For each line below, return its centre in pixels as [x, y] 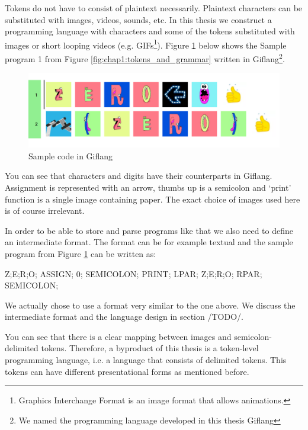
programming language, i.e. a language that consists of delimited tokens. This [146, 360]
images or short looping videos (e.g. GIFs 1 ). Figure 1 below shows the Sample [146, 44]
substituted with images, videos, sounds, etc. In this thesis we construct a [138, 19]
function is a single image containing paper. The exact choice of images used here [153, 199]
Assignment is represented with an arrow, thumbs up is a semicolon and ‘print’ [148, 187]
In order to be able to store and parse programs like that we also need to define [149, 230]
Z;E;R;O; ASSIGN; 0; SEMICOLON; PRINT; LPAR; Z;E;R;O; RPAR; [134, 273]
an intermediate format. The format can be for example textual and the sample [149, 242]
